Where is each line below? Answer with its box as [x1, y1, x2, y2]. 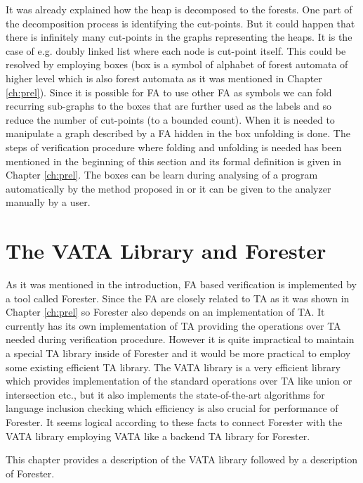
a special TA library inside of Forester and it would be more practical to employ [6, 346, 351, 360]
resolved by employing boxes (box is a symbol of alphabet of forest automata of [6, 57, 348, 72]
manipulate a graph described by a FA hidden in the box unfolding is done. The [6, 126, 350, 141]
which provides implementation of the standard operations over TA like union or [6, 373, 352, 388]
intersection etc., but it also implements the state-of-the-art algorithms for [6, 387, 325, 401]
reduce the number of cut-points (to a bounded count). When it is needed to [6, 112, 335, 127]
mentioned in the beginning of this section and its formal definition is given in [6, 153, 341, 168]
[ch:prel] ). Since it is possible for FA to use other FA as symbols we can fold [6, 84, 332, 99]
